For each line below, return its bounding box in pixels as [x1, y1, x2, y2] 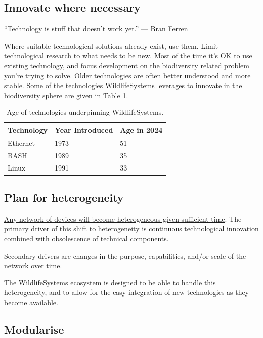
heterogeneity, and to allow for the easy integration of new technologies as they [4, 287, 249, 298]
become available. [4, 297, 58, 307]
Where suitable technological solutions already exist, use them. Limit [4, 40, 218, 51]
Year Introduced [54, 124, 113, 135]
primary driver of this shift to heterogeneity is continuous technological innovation [4, 223, 259, 234]
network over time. [4, 260, 62, 271]
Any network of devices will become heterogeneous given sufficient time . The [4, 213, 242, 224]
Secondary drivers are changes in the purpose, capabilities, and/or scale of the [4, 250, 246, 261]
